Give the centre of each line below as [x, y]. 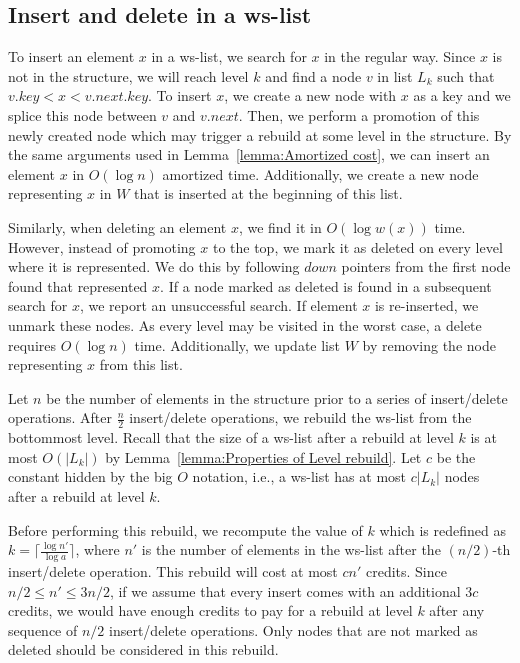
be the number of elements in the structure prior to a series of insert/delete [277, 397]
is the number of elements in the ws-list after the [291, 549]
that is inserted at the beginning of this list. [268, 193]
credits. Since [406, 570]
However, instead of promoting [102, 246]
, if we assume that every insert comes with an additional [285, 590]
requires [32, 344]
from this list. [141, 364]
